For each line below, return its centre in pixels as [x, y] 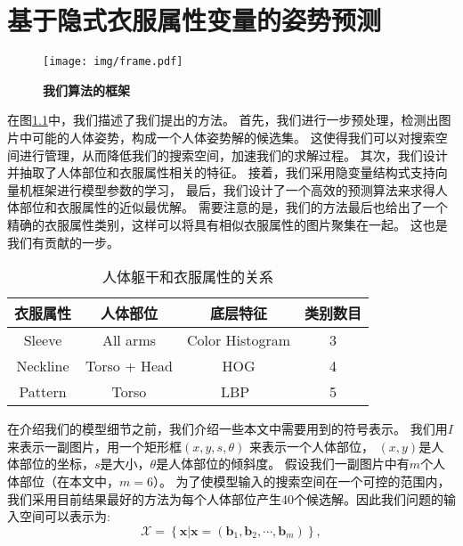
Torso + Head [129, 366]
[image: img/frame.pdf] [113, 62]
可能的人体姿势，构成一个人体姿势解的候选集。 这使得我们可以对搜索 [233, 137]
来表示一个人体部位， [311, 446]
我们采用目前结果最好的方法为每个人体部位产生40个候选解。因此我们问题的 [225, 498]
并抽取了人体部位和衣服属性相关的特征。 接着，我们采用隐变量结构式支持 [221, 172]
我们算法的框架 [86, 90]
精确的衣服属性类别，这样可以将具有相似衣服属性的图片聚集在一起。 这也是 [227, 224]
